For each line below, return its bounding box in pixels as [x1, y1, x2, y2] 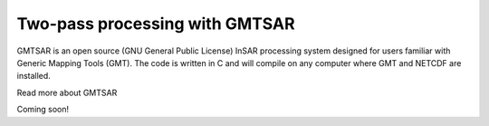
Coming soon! [16, 104, 70, 115]
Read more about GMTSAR [16, 87, 118, 98]
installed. [16, 71, 52, 82]
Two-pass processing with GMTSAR [16, 14, 295, 34]
